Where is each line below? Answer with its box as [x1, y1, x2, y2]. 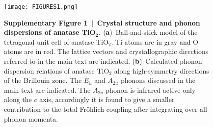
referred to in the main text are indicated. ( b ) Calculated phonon [4, 56, 202, 66]
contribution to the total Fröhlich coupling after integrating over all [4, 104, 207, 114]
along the [4, 94, 32, 104]
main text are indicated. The [4, 84, 91, 95]
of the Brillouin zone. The [4, 75, 82, 85]
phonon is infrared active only [106, 84, 196, 95]
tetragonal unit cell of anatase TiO [4, 36, 108, 47]
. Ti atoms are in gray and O [111, 36, 199, 47]
